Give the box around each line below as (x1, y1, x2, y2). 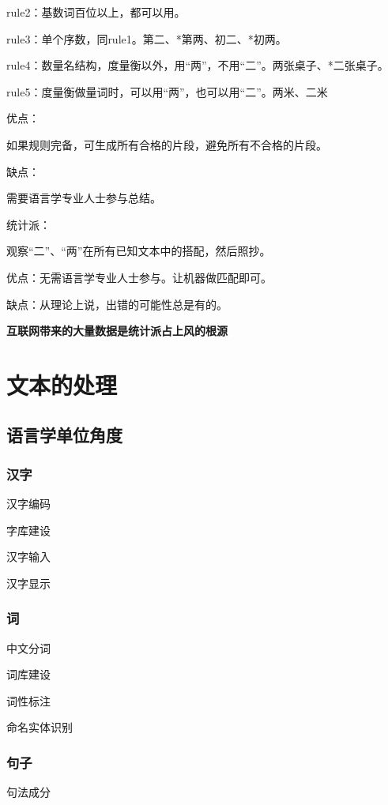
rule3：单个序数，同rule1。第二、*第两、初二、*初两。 (6, 30, 287, 47)
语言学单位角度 (6, 423, 122, 447)
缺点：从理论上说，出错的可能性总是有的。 (6, 295, 228, 312)
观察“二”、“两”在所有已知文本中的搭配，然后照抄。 (6, 243, 271, 259)
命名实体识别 (6, 719, 73, 735)
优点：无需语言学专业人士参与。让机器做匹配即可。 (6, 269, 272, 285)
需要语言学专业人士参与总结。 (6, 190, 161, 206)
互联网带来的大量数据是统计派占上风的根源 (6, 322, 228, 339)
